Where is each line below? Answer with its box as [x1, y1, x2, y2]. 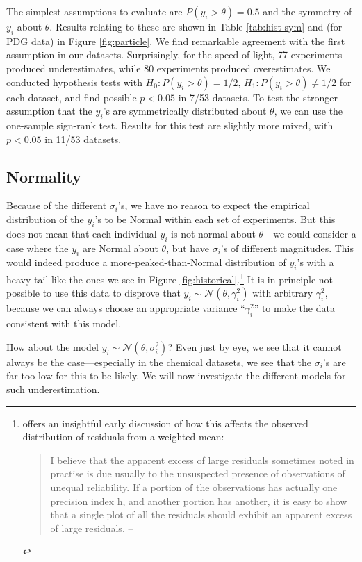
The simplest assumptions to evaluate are [6, 4, 183, 18]
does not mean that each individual [6, 226, 157, 240]
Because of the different [6, 198, 107, 213]
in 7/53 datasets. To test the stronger [178, 90, 338, 104]
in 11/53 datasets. [44, 131, 122, 146]
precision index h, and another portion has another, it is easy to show [50, 493, 347, 508]
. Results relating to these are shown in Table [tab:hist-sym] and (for [49, 19, 343, 33]
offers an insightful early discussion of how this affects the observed [22, 415, 308, 430]
